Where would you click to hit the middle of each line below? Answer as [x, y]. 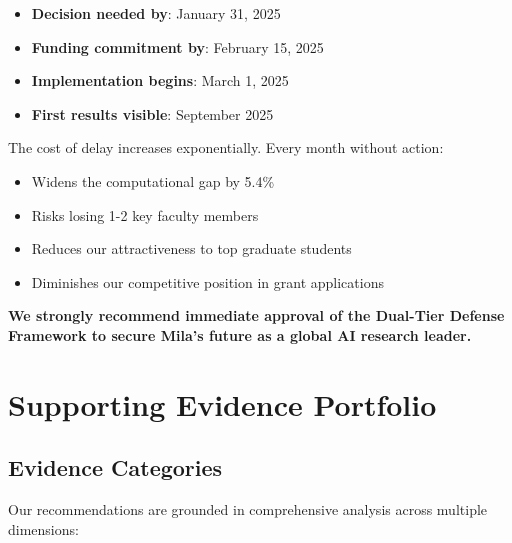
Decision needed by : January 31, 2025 [156, 13]
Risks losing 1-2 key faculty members [145, 214]
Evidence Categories [115, 467]
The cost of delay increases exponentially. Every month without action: [226, 147]
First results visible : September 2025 [152, 113]
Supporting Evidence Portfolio [222, 403]
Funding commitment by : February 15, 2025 [177, 46]
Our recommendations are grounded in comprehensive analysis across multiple [248, 509]
